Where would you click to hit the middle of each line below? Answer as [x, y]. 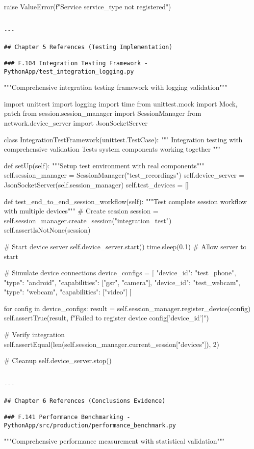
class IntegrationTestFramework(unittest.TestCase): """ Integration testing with [123, 139]
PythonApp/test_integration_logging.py [69, 71]
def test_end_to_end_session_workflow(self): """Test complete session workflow [126, 201]
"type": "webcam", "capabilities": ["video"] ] [68, 292]
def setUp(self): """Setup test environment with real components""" [104, 165]
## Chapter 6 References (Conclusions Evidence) [85, 401]
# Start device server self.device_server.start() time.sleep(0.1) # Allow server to [125, 246]
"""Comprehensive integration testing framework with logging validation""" [116, 87]
